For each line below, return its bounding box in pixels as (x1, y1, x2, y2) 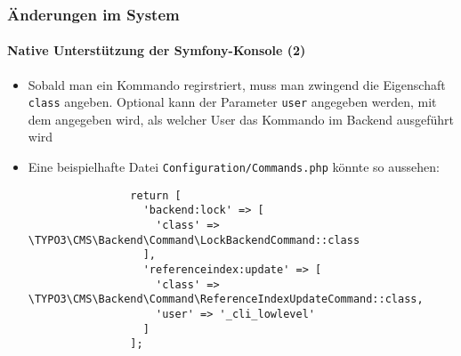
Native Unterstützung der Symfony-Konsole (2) (7, 41, 306, 60)
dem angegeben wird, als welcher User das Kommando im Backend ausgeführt (28, 109, 454, 128)
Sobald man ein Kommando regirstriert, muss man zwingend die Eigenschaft (28, 75, 446, 93)
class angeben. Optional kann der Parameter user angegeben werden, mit (28, 93, 437, 111)
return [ (130, 189, 182, 202)
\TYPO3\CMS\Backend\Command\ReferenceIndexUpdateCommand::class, (28, 293, 424, 306)
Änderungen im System (7, 3, 180, 25)
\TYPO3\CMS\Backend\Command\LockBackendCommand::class (28, 233, 360, 247)
